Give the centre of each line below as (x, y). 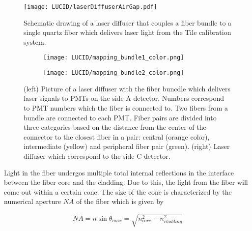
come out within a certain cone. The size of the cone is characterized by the (118, 191)
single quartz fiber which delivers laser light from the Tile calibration (127, 32)
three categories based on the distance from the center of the (115, 127)
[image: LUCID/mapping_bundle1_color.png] (114, 58)
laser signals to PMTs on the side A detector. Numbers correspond (124, 98)
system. (35, 42)
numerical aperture (33, 201)
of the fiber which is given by (120, 201)
